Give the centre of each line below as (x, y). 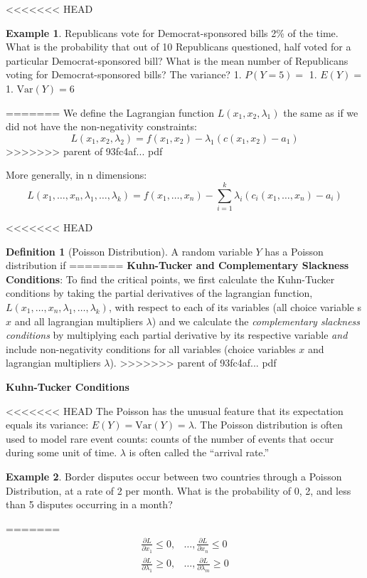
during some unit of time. (62, 452)
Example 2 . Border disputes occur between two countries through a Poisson (174, 476)
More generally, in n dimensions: (76, 175)
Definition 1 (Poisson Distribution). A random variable (129, 251)
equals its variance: (47, 425)
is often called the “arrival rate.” (199, 452)
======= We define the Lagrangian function (110, 112)
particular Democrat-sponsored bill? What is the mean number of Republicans (177, 60)
